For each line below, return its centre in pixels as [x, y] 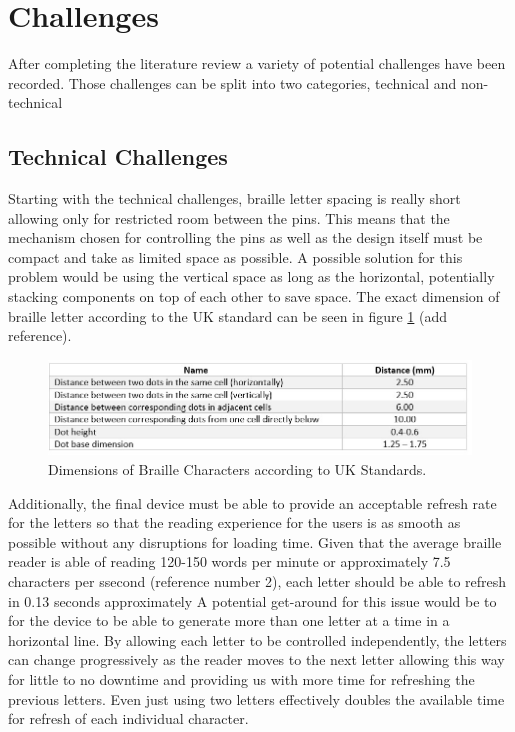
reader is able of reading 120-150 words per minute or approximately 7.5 [229, 561]
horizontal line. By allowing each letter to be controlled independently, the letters [257, 639]
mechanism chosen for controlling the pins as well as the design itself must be [245, 237]
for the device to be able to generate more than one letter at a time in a [229, 620]
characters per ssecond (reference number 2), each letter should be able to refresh [257, 581]
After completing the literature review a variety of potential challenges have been [257, 63]
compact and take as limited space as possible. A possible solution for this [235, 256]
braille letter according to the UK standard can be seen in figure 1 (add [228, 315]
